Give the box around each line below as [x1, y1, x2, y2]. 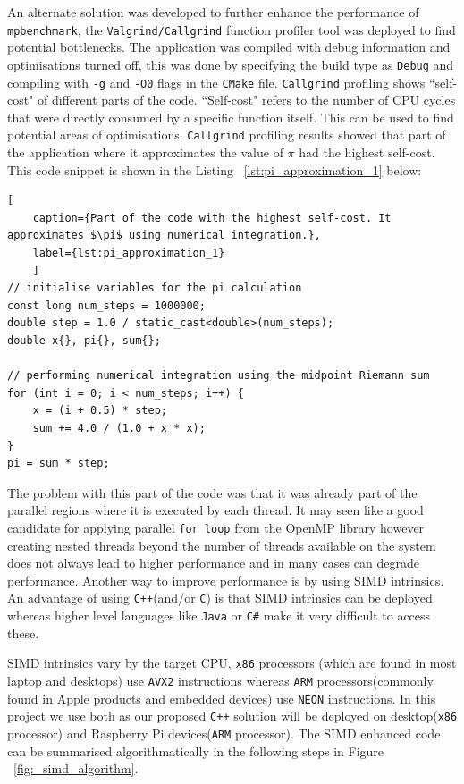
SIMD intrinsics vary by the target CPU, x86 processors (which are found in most [7, 653, 457, 672]
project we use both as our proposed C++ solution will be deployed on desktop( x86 [7, 706, 458, 725]
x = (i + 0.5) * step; [32, 404, 167, 417]
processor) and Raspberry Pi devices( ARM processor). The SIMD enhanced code [7, 723, 441, 742]
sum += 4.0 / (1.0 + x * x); [32, 421, 206, 434]
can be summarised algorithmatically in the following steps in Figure [7, 741, 384, 760]
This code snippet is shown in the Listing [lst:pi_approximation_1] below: [7, 160, 422, 179]
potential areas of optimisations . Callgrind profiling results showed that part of [7, 125, 446, 144]
